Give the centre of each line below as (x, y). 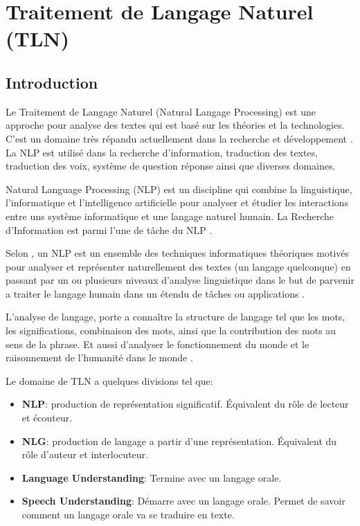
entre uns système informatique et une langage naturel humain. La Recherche (170, 216)
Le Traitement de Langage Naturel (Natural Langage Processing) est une (161, 111)
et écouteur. (47, 418)
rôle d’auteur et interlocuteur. (85, 454)
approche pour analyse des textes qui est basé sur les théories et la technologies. (175, 125)
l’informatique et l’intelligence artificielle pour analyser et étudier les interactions (177, 202)
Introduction (52, 82)
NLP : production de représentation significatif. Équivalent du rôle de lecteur (185, 404)
